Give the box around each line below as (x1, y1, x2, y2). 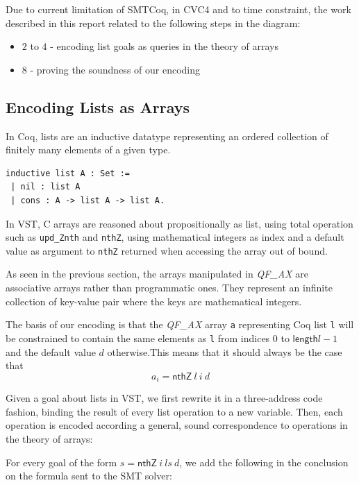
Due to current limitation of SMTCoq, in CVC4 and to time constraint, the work (6, 2, 351, 16)
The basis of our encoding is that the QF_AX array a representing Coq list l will (6, 317, 354, 332)
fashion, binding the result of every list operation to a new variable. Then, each (6, 404, 343, 418)
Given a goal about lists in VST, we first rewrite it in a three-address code (6, 391, 323, 405)
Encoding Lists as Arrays (6, 96, 190, 117)
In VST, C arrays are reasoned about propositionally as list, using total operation (6, 216, 353, 230)
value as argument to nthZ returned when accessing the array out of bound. (6, 243, 328, 257)
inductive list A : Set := (6, 168, 130, 178)
